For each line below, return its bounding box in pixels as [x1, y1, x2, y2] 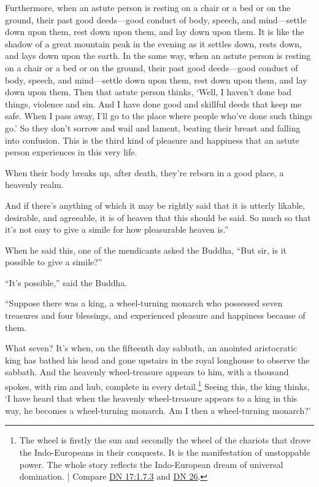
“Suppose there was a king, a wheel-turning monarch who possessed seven [5, 297, 283, 310]
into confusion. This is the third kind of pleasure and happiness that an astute [5, 133, 299, 146]
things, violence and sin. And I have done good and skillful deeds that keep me [5, 97, 302, 110]
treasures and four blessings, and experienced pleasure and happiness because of [5, 309, 306, 322]
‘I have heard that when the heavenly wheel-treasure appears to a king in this [5, 392, 298, 405]
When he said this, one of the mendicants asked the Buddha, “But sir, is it [5, 243, 286, 256]
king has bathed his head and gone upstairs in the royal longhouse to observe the [5, 353, 310, 366]
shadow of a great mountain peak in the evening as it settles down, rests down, [5, 37, 302, 50]
